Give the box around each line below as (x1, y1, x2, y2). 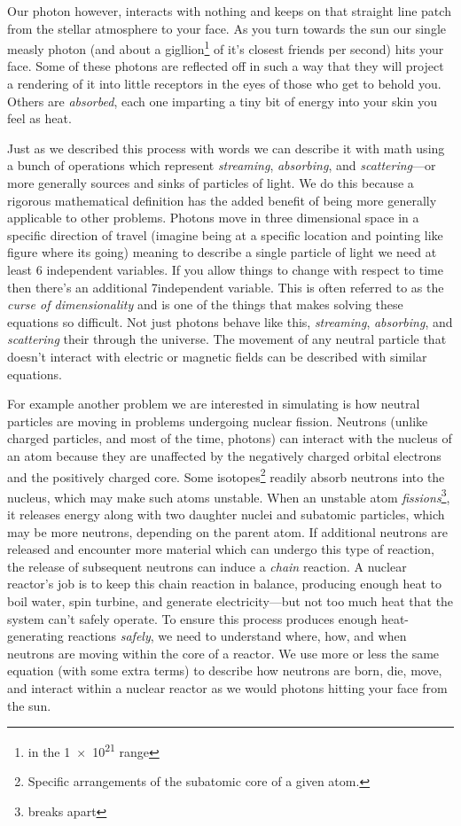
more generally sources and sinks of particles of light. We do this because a (7, 174, 414, 191)
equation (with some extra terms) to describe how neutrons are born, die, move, (7, 661, 442, 680)
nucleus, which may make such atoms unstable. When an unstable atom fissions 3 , (7, 485, 450, 506)
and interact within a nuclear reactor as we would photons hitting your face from (7, 678, 448, 697)
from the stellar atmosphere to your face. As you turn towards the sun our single (7, 19, 446, 37)
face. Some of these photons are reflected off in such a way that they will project (7, 57, 444, 75)
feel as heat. (7, 109, 72, 128)
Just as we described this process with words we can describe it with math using (7, 138, 445, 157)
